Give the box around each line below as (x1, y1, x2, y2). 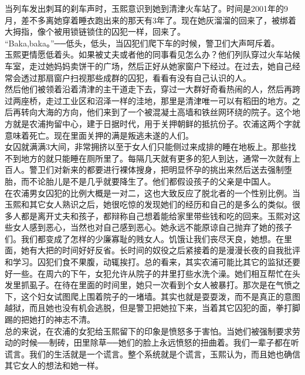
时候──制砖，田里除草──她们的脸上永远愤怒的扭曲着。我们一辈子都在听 (21, 336, 299, 349)
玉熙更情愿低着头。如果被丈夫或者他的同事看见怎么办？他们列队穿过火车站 (5, 48, 292, 61)
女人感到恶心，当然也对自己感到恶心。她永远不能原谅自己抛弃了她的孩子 (12, 221, 292, 233)
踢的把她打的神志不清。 (5, 313, 95, 326)
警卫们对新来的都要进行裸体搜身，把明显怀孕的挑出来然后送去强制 (29, 163, 284, 176)
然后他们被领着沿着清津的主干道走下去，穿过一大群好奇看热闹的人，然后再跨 (5, 83, 300, 95)
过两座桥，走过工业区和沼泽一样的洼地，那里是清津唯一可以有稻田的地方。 (5, 94, 292, 106)
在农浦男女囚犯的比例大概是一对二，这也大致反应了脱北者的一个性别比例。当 (5, 186, 300, 199)
